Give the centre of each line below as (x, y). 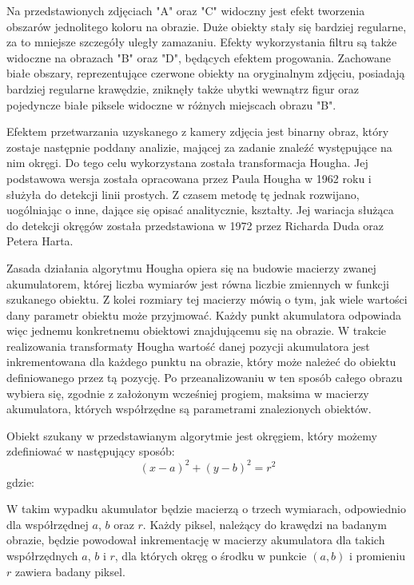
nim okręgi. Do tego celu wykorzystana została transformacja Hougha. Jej (187, 163)
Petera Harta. (40, 241)
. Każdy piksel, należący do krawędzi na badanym (265, 524)
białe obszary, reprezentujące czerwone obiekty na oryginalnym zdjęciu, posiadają (206, 73)
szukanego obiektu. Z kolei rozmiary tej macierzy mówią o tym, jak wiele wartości (207, 299)
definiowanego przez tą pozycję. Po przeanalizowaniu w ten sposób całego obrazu (205, 378)
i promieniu (378, 555)
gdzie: (20, 482)
